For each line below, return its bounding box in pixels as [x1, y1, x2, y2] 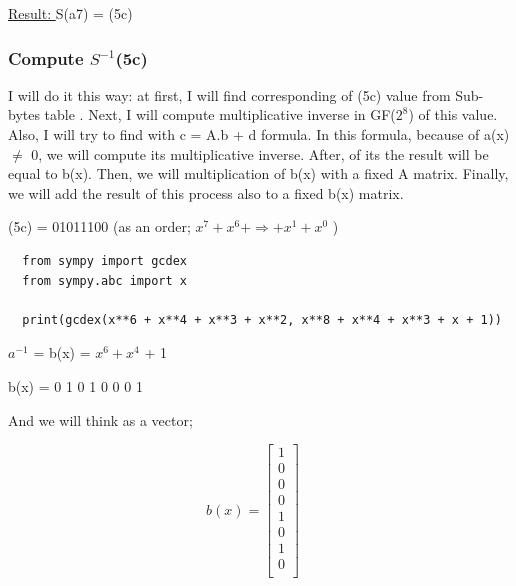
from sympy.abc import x [22, 273, 187, 288]
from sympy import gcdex [22, 253, 187, 268]
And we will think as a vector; [8, 409, 193, 430]
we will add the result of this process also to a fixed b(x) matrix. [8, 182, 404, 203]
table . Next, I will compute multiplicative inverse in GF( [44, 104, 396, 125]
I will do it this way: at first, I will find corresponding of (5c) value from [8, 84, 451, 105]
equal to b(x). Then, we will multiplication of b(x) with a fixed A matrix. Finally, [8, 163, 509, 184]
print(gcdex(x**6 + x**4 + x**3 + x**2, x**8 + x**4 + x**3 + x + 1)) [22, 312, 502, 327]
